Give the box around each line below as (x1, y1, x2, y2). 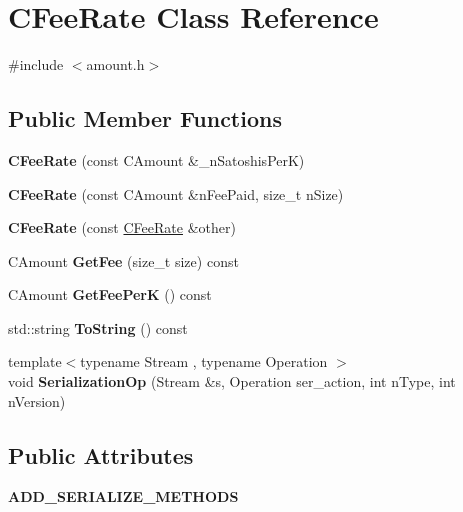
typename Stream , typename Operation (80, 351, 328, 372)
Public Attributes (8, 439, 194, 470)
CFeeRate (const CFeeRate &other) (8, 217, 236, 238)
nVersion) (8, 390, 66, 411)
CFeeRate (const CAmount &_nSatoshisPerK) (8, 149, 305, 170)
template (8, 351, 62, 372)
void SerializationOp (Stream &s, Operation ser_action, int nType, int (8, 371, 456, 392)
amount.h (86, 54, 145, 75)
